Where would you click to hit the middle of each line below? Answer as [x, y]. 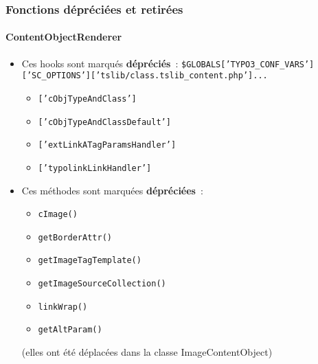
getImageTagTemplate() [90, 261]
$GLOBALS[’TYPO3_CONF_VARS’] [248, 64]
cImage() [58, 215]
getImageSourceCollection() [102, 284]
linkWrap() [63, 307]
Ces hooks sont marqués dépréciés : [100, 63]
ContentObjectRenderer [64, 37]
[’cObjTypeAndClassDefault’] [104, 122]
